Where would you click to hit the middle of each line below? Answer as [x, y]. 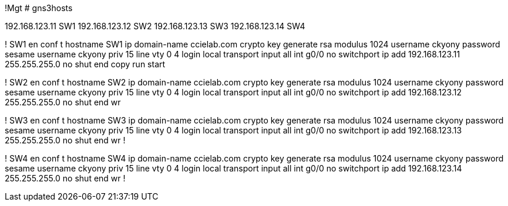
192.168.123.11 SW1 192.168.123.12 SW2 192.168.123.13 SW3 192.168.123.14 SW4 [155, 26]
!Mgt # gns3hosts [39, 8]
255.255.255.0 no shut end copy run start [85, 64]
